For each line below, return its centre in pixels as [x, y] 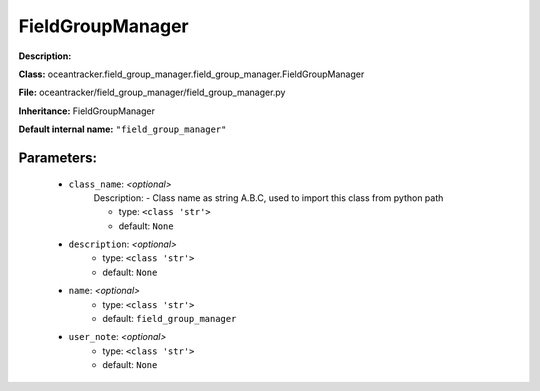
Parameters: [57, 157]
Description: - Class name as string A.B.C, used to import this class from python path [268, 197]
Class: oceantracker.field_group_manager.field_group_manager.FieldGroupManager [191, 74]
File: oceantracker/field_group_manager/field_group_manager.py [152, 92]
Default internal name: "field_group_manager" [122, 129]
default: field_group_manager [169, 319]
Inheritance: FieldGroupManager [86, 111]
